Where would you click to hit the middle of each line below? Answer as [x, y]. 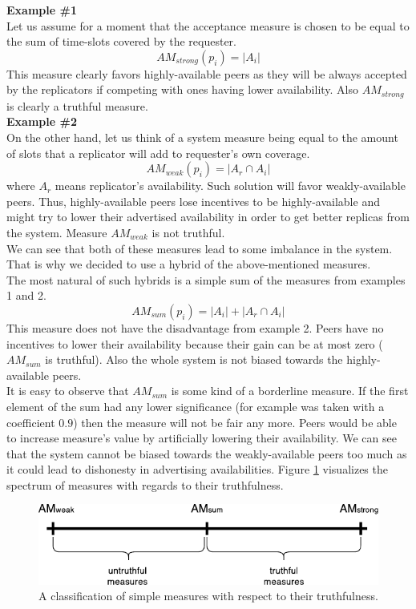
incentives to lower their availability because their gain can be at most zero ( [195, 343]
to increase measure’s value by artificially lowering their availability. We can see [202, 438]
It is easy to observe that [68, 391]
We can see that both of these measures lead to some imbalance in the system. [200, 248]
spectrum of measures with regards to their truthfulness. [145, 484]
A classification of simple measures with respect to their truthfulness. [208, 596]
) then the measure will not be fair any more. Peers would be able [235, 422]
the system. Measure [57, 232]
